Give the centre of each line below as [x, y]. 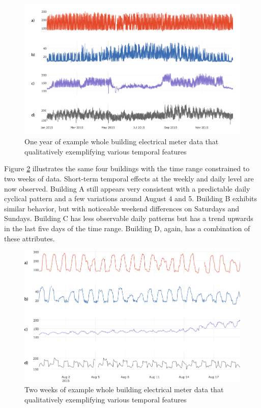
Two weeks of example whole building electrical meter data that [124, 389]
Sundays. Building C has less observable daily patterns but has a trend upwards [129, 218]
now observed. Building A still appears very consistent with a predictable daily [127, 188]
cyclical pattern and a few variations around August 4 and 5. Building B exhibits [130, 198]
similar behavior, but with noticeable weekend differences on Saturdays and [122, 208]
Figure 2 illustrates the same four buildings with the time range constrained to [127, 168]
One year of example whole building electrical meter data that [122, 142]
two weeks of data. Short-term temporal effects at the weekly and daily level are [129, 178]
